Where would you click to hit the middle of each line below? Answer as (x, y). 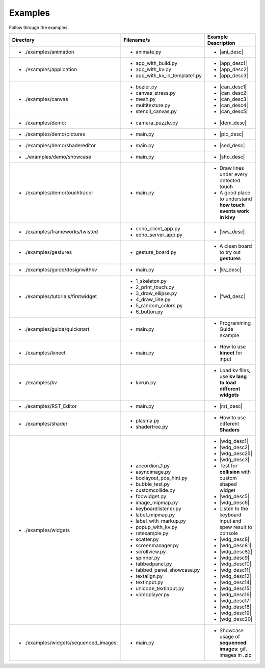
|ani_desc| (231, 52)
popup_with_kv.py (157, 527)
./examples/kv (41, 382)
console (229, 533)
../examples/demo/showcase (58, 157)
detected (230, 180)
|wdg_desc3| (235, 459)
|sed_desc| (232, 145)
